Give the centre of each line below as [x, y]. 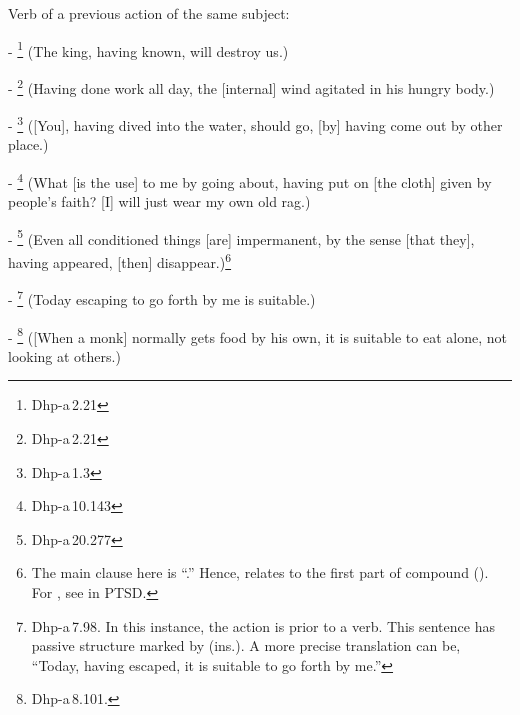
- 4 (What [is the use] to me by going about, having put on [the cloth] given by [250, 180]
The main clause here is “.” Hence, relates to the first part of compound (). [260, 572]
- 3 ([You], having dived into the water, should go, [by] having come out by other [255, 123]
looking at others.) [64, 355]
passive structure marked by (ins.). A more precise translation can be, [246, 645]
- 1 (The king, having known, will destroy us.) [148, 49]
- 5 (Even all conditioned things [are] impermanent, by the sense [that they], [241, 237]
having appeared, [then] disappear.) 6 [120, 260]
